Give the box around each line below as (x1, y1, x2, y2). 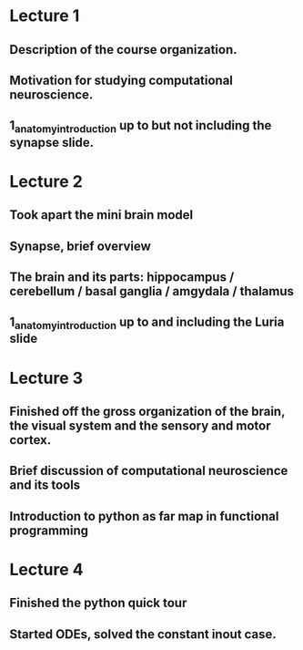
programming (9, 522, 89, 538)
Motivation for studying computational (9, 72, 234, 88)
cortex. (9, 432, 52, 448)
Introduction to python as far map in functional (9, 508, 279, 524)
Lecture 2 (9, 170, 84, 191)
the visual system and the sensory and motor (9, 418, 271, 434)
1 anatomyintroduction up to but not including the (9, 118, 272, 136)
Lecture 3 (9, 367, 84, 388)
